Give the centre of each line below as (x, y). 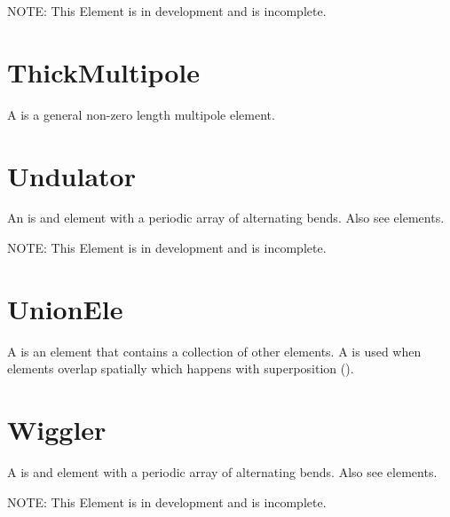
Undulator (71, 175)
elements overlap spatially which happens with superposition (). (181, 368)
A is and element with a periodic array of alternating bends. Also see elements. (222, 472)
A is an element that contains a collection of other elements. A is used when (214, 351)
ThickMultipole (104, 71)
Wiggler (57, 430)
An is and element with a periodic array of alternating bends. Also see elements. (226, 218)
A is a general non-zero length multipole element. (141, 114)
